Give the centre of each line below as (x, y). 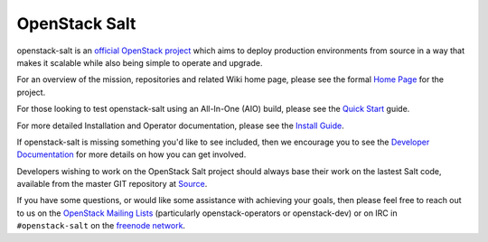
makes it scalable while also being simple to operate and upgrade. (140, 62)
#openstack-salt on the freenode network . (101, 226)
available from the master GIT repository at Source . (112, 184)
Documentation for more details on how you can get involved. (131, 154)
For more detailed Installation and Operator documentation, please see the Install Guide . (181, 126)
